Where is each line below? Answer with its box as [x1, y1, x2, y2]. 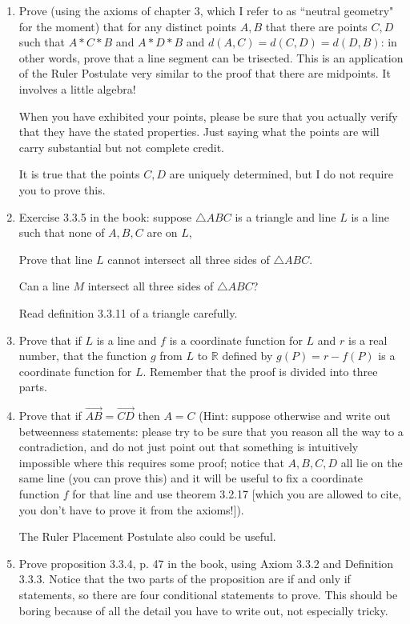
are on [147, 224, 178, 241]
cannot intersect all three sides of [107, 250, 270, 267]
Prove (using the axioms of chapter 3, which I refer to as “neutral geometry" [18, 2, 394, 18]
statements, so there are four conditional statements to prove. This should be [18, 586, 398, 603]
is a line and [96, 331, 157, 348]
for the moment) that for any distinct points [18, 18, 237, 34]
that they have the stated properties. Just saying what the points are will [18, 123, 380, 140]
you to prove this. [18, 181, 106, 198]
